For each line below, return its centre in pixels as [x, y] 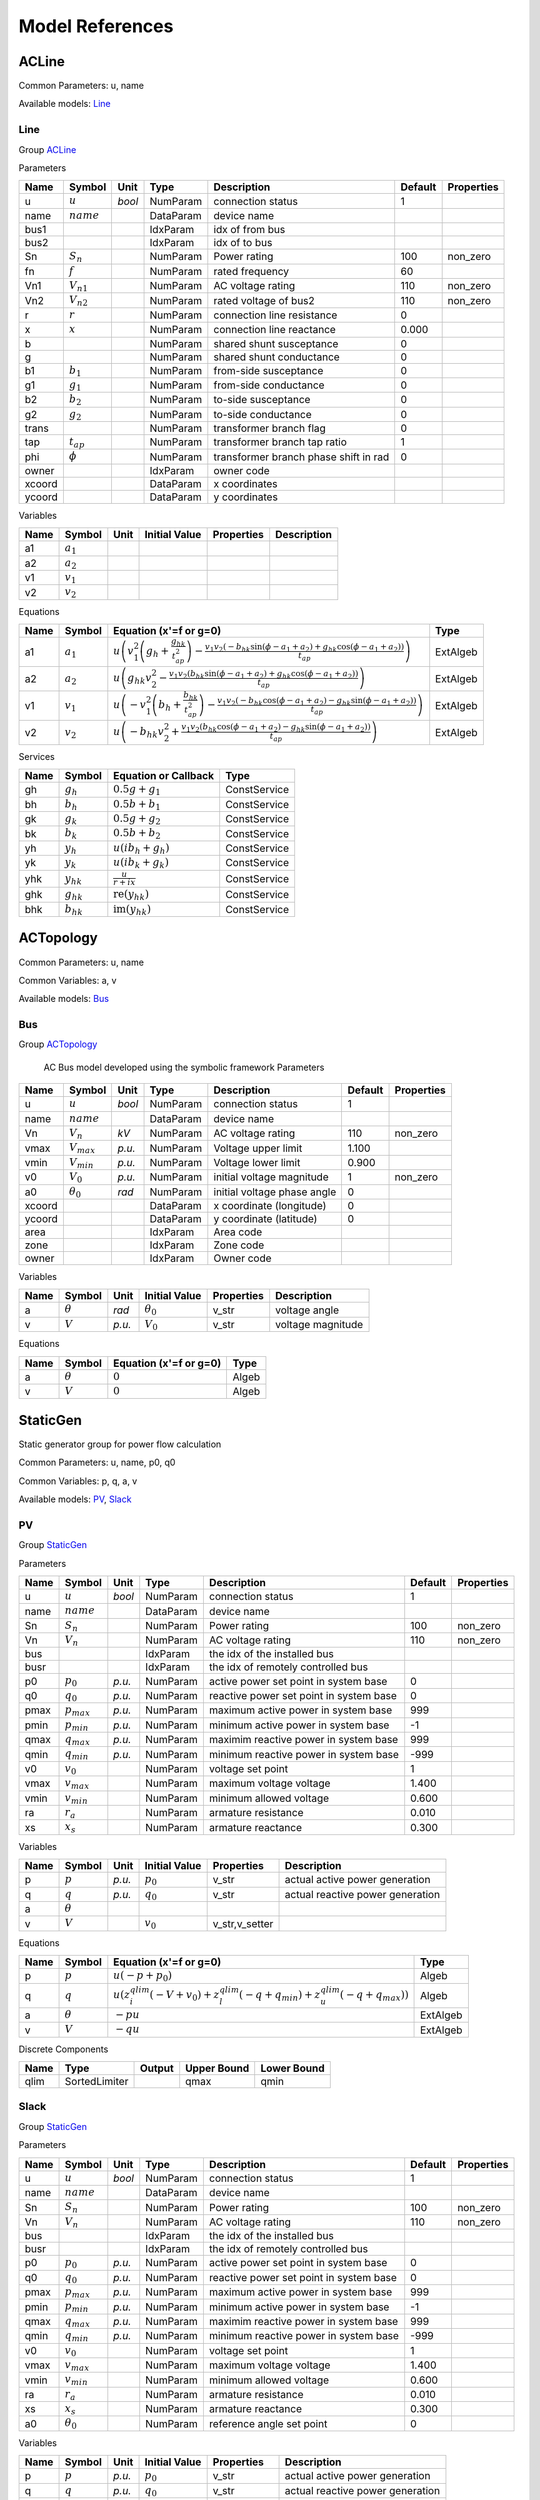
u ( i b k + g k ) [141, 863]
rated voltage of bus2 [264, 300]
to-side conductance [262, 414]
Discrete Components [63, 2049]
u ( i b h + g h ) [141, 849]
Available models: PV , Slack [75, 1499]
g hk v [139, 679]
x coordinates [246, 483]
